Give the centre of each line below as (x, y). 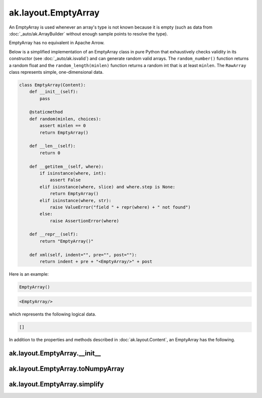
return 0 (50, 153)
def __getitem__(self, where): (66, 166)
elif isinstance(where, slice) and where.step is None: (107, 187)
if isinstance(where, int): (73, 173)
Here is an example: (29, 274)
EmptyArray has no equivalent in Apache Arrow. (57, 43)
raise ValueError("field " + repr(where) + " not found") (120, 207)
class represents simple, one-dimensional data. (56, 72)
